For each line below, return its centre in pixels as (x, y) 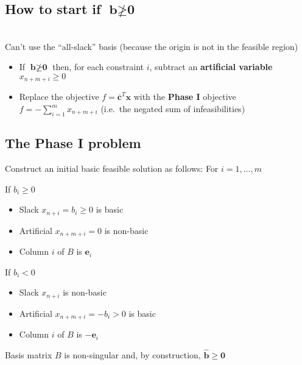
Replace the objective (59, 97)
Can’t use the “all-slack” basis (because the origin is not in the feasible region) (152, 46)
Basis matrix (29, 355)
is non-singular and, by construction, (132, 355)
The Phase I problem (73, 143)
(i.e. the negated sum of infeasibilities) (173, 109)
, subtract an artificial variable (211, 67)
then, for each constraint (98, 67)
